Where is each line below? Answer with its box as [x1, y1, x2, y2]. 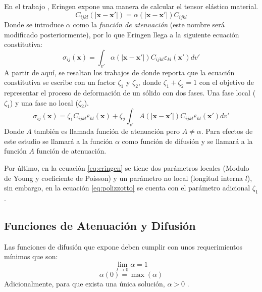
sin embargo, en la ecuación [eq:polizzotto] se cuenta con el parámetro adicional [4, 182, 250, 193]
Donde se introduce [4, 19, 64, 30]
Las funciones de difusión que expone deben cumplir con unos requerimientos [4, 241, 243, 252]
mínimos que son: [4, 251, 58, 262]
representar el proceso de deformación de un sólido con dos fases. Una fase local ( [4, 87, 256, 98]
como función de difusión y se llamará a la [122, 135, 253, 146]
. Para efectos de [201, 126, 253, 136]
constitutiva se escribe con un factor [4, 77, 116, 87]
